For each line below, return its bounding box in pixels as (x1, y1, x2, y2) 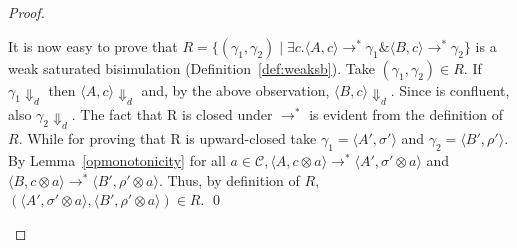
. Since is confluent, (390, 79, 510, 100)
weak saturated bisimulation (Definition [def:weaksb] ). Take (8, 57, 375, 78)
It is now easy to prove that (8, 35, 178, 56)
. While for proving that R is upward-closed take (18, 128, 317, 149)
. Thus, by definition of (158, 169, 300, 190)
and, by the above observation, (141, 79, 330, 100)
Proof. (8, 2, 45, 22)
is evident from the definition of (309, 103, 503, 124)
